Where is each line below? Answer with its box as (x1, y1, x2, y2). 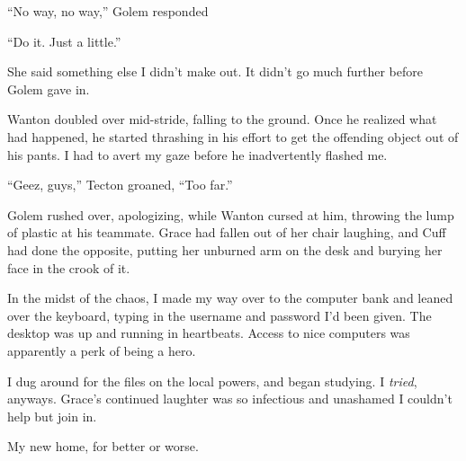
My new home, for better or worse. (7, 437, 199, 456)
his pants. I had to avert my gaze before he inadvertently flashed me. (7, 145, 388, 164)
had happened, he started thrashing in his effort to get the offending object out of (7, 127, 459, 146)
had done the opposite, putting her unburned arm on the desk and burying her (7, 240, 443, 259)
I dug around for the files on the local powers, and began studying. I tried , (7, 371, 417, 390)
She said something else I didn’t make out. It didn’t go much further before (7, 62, 423, 81)
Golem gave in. (7, 79, 90, 98)
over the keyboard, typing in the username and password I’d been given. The (7, 306, 432, 324)
